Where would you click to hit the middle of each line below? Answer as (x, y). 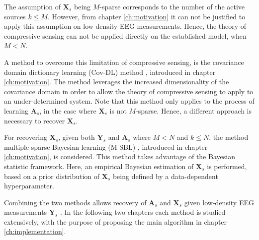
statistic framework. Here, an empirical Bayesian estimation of (99, 166)
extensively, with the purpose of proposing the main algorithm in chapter (116, 221)
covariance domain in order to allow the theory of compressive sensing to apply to (129, 91)
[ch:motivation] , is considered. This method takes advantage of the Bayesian (120, 156)
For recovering (26, 137)
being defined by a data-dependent (165, 176)
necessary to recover (35, 120)
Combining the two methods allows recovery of (75, 202)
